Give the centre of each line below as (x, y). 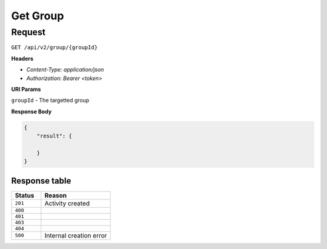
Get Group (38, 16)
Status (25, 195)
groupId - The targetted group (50, 101)
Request (28, 32)
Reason (56, 195)
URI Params (26, 89)
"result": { (54, 136)
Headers (22, 58)
